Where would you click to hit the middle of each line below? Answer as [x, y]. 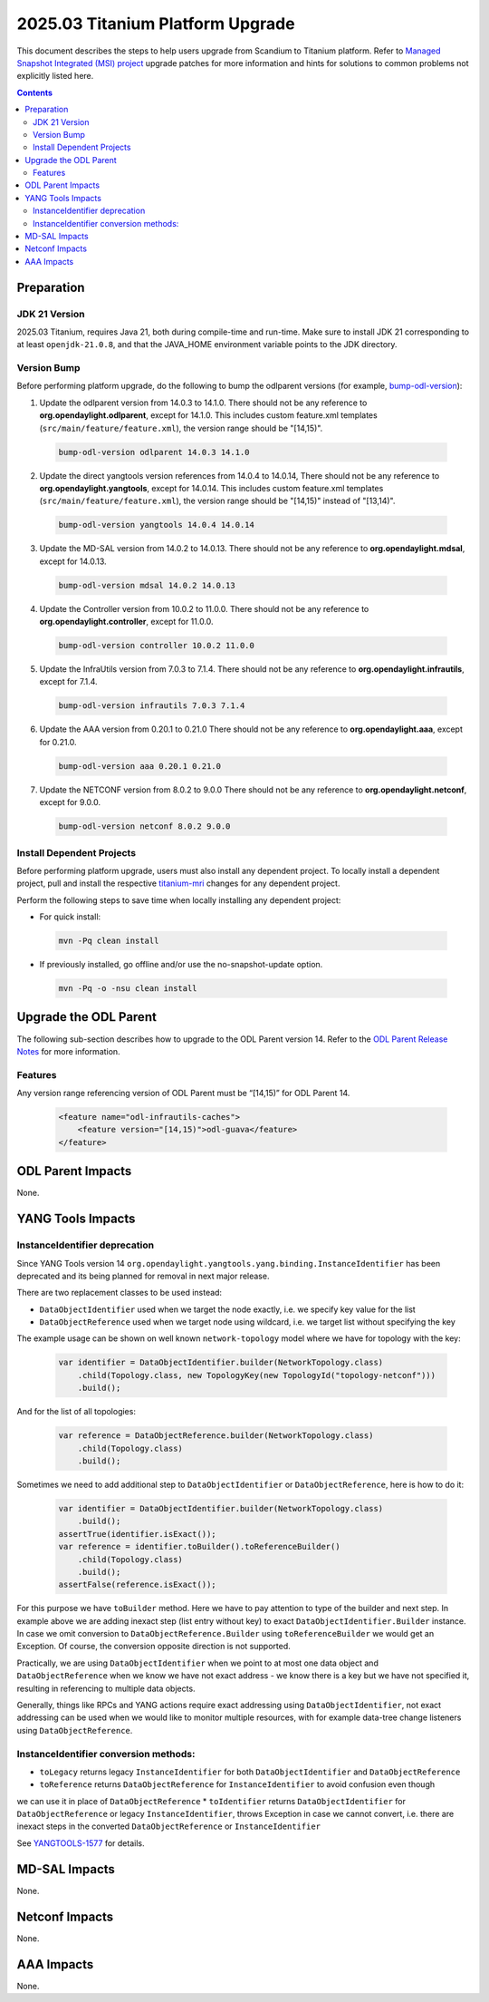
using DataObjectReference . [75, 1730]
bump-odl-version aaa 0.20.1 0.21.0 [140, 766]
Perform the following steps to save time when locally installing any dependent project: [179, 900]
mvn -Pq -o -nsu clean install [128, 989]
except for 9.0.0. [70, 802]
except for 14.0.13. [73, 561]
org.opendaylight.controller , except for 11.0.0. [126, 622]
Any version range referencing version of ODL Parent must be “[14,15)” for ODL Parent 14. [183, 1093]
